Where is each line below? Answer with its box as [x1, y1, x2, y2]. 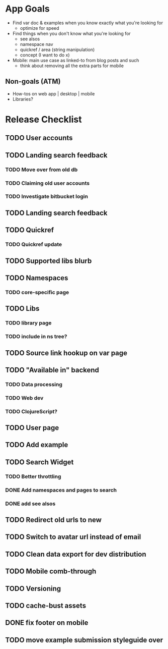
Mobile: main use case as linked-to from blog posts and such [12, 57, 139, 63]
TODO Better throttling [5, 473, 61, 480]
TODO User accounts [5, 134, 73, 142]
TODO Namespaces [5, 274, 68, 282]
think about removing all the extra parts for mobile [20, 63, 124, 69]
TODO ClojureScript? [5, 408, 58, 415]
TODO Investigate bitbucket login [5, 193, 88, 200]
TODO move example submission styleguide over [5, 635, 163, 644]
